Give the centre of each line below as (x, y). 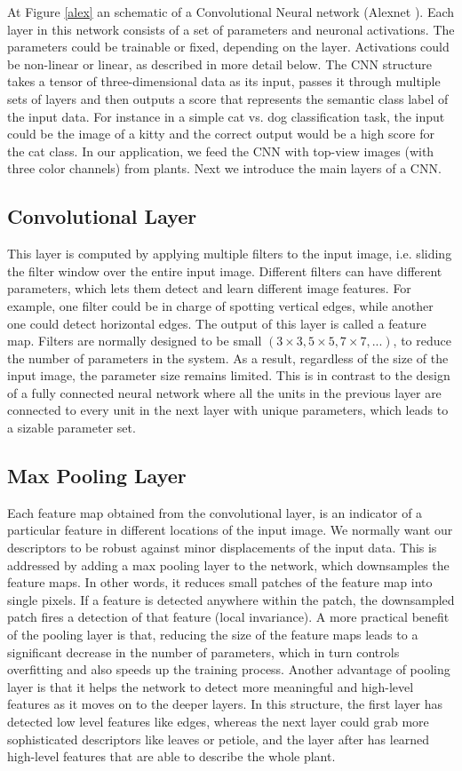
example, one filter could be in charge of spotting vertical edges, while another (220, 305)
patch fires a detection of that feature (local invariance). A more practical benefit (228, 617)
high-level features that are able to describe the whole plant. (171, 756)
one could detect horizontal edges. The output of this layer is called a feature (217, 323)
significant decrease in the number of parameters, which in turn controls (203, 652)
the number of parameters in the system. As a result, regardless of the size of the (228, 358)
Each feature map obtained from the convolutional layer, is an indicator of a (215, 512)
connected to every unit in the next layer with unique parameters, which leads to (228, 410)
